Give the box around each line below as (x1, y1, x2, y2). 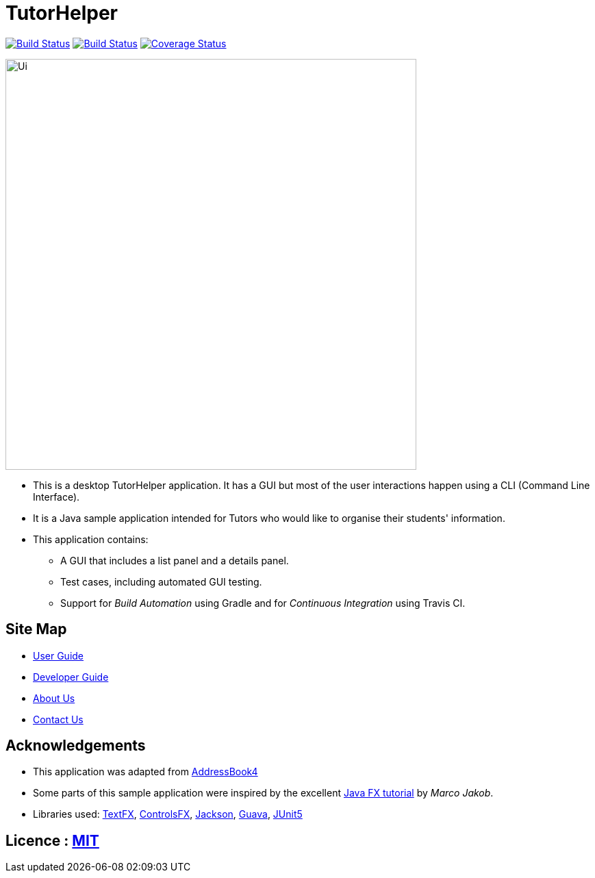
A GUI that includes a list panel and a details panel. (60, 554, 289, 566)
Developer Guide (33, 670, 109, 683)
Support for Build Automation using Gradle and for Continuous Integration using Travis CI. (60, 597, 466, 609)
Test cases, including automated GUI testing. (60, 575, 262, 588)
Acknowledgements (5, 737, 146, 755)
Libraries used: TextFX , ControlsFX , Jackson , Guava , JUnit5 (33, 808, 303, 820)
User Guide (33, 649, 84, 662)
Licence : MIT (5, 831, 99, 849)
